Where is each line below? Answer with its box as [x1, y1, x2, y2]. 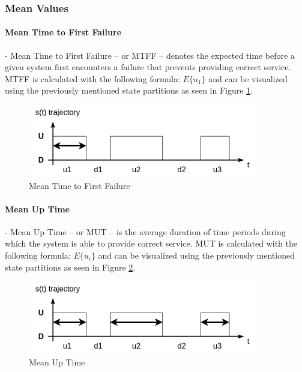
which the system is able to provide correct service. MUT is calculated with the [5, 237, 297, 250]
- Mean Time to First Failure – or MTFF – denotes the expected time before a [5, 49, 295, 61]
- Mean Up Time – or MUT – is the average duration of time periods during [5, 225, 286, 238]
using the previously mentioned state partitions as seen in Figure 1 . [5, 84, 253, 97]
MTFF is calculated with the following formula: [5, 72, 180, 85]
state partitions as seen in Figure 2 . [5, 260, 136, 273]
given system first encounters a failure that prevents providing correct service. [5, 61, 291, 73]
